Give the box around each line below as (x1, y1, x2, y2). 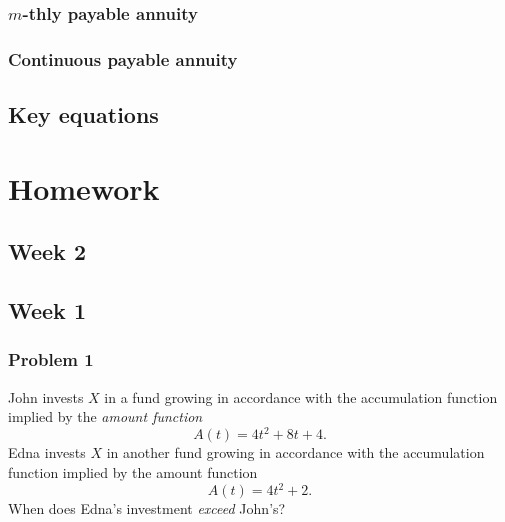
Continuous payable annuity (8, 46, 238, 71)
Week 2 (8, 236, 86, 267)
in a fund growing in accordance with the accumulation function (104, 386, 498, 407)
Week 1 (8, 295, 86, 326)
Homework (8, 167, 160, 208)
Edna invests (8, 442, 86, 463)
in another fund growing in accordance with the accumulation (106, 442, 485, 463)
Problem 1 (8, 347, 94, 372)
